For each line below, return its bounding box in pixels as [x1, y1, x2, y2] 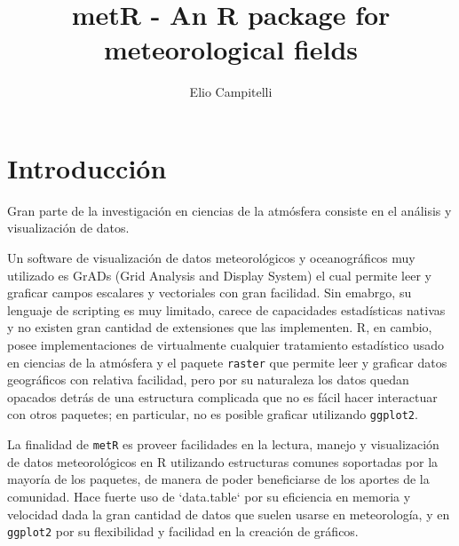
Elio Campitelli [189, 83, 273, 101]
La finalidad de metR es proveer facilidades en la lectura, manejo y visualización [7, 435, 439, 454]
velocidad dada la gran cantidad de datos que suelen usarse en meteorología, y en [7, 504, 450, 523]
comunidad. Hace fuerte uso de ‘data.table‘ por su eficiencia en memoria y [7, 487, 411, 505]
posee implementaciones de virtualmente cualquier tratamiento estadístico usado [7, 336, 445, 353]
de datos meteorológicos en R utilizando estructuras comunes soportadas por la [7, 452, 439, 471]
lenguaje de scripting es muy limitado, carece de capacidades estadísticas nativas [7, 300, 446, 319]
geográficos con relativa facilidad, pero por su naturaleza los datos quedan [7, 370, 409, 389]
